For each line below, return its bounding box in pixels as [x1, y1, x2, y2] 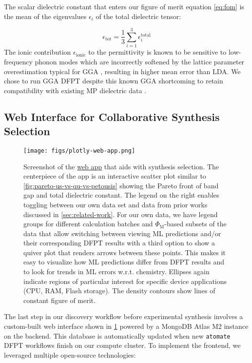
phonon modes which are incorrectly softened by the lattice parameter [35, 56, 245, 66]
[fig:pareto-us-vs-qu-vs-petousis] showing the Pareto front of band [23, 180, 219, 190]
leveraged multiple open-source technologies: [4, 349, 136, 360]
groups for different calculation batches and [23, 219, 153, 229]
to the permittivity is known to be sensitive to [88, 47, 227, 57]
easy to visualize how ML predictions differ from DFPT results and [23, 257, 224, 267]
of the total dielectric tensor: [96, 11, 181, 21]
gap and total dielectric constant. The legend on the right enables [23, 190, 219, 200]
